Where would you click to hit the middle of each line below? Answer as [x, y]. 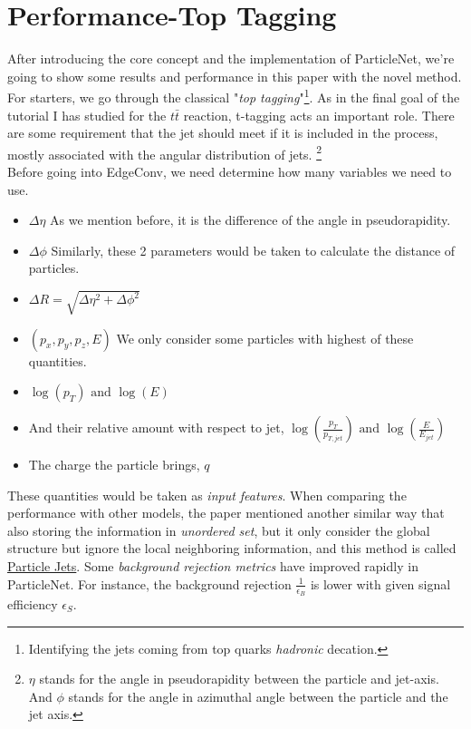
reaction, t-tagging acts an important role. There [319, 115]
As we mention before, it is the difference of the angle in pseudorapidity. [250, 220]
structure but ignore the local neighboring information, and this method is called [232, 548]
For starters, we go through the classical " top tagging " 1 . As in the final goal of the [234, 96]
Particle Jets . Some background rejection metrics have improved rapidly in [213, 566]
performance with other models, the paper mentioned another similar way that [226, 513]
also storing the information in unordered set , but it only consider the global [219, 530]
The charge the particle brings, [114, 465]
